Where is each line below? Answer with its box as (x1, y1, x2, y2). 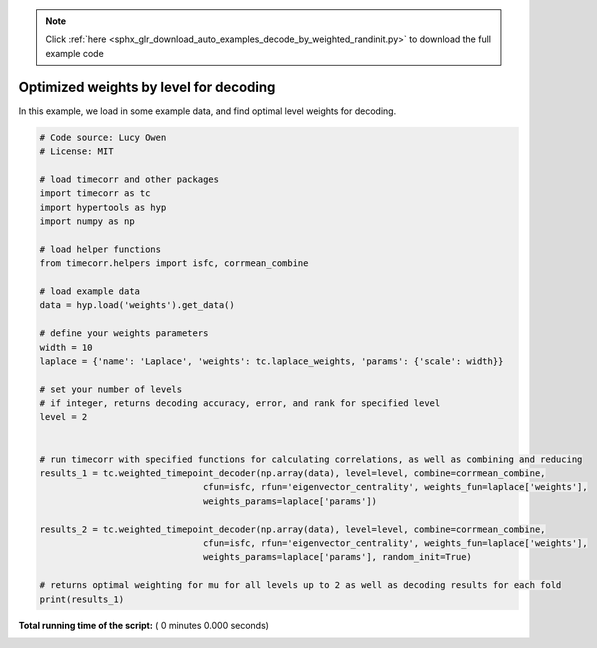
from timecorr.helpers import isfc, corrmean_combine (39, 258, 309, 269)
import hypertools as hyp (39, 201, 167, 213)
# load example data (39, 285, 140, 297)
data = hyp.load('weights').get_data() (39, 300, 235, 311)
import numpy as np (39, 216, 135, 227)
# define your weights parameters (39, 328, 209, 339)
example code (45, 47, 104, 59)
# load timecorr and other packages (39, 173, 220, 185)
